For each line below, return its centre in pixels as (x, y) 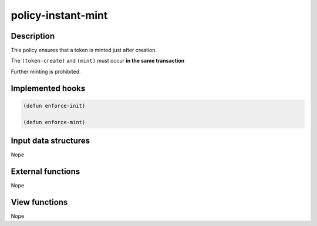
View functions (39, 202)
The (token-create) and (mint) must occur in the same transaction (98, 61)
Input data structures (50, 141)
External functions (45, 171)
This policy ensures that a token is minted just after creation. (84, 50)
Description (33, 36)
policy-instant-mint (59, 15)
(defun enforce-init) (54, 106)
